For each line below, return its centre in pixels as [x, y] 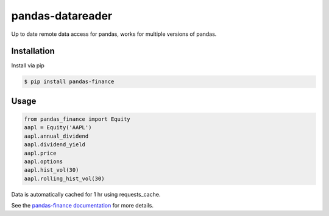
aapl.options [44, 161]
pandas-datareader [62, 16]
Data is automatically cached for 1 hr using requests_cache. [86, 194]
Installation [33, 51]
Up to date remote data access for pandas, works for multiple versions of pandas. [114, 34]
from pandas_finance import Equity [77, 119]
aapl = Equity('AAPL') [58, 128]
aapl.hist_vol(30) [51, 170]
